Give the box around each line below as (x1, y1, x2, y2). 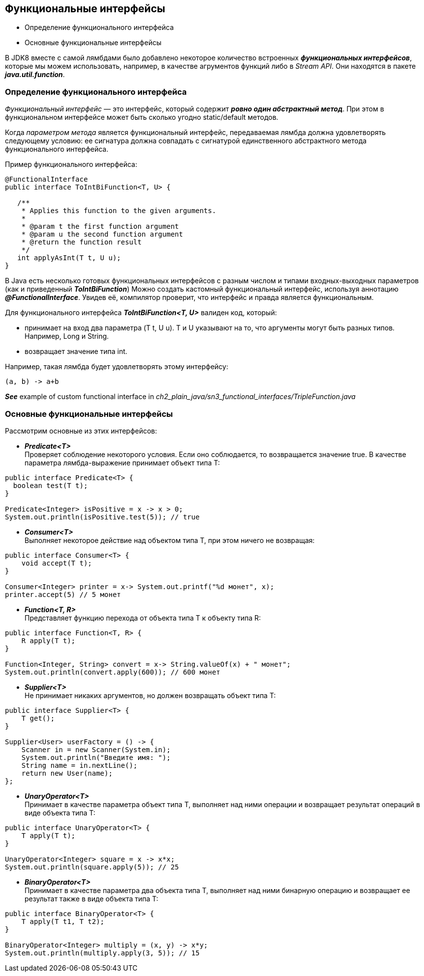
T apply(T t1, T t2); (21, 917, 105, 925)
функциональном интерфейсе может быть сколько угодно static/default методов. (5, 113, 279, 122)
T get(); (21, 714, 55, 722)
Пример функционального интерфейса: (5, 160, 138, 169)
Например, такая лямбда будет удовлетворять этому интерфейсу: (5, 362, 228, 371)
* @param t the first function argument (21, 222, 179, 231)
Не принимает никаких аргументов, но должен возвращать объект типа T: (25, 691, 276, 700)
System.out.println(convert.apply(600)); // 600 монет (5, 668, 221, 676)
